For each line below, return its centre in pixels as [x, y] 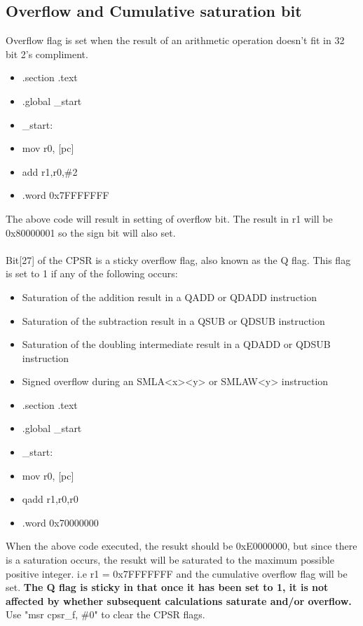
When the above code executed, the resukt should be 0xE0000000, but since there [181, 546]
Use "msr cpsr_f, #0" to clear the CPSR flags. [105, 614]
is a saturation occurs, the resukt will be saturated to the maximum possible [170, 560]
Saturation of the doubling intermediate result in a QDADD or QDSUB [176, 344]
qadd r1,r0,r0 [50, 499]
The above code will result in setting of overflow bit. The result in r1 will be [169, 218]
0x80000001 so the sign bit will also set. [91, 232]
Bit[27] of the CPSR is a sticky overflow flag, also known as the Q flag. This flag [178, 259]
